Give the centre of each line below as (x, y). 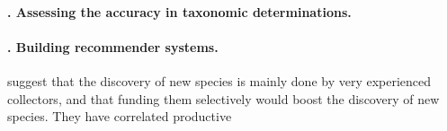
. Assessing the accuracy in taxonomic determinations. (179, 11)
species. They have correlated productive (120, 116)
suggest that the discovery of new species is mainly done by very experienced (219, 80)
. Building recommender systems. (113, 46)
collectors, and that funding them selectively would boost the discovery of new (223, 98)
